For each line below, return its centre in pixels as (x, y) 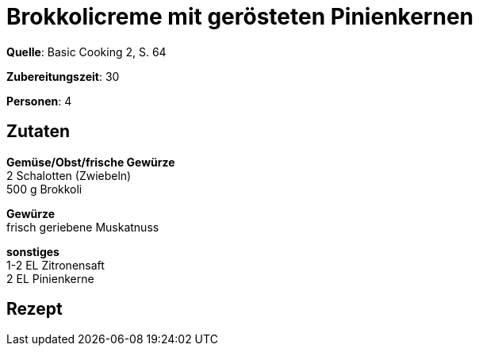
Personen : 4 (39, 101)
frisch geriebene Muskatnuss (83, 227)
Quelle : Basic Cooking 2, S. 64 (86, 52)
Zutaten (38, 132)
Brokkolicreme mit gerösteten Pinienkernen (240, 17)
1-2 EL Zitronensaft (56, 265)
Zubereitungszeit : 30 (63, 76)
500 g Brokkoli (44, 189)
